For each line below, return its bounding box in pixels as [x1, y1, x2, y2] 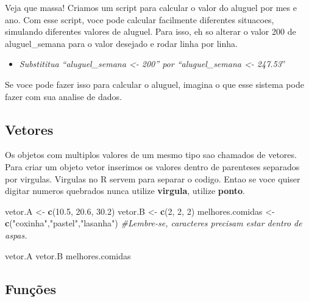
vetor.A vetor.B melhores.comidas [5, 249, 131, 262]
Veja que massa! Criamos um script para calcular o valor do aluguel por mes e [5, 1, 297, 13]
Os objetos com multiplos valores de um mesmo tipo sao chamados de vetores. [5, 148, 297, 161]
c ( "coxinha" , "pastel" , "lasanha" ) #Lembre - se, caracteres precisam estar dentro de [5, 217, 302, 229]
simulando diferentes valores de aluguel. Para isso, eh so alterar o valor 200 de [5, 25, 296, 38]
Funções [5, 279, 57, 298]
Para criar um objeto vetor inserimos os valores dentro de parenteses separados [5, 160, 300, 173]
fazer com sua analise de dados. [5, 90, 122, 102]
